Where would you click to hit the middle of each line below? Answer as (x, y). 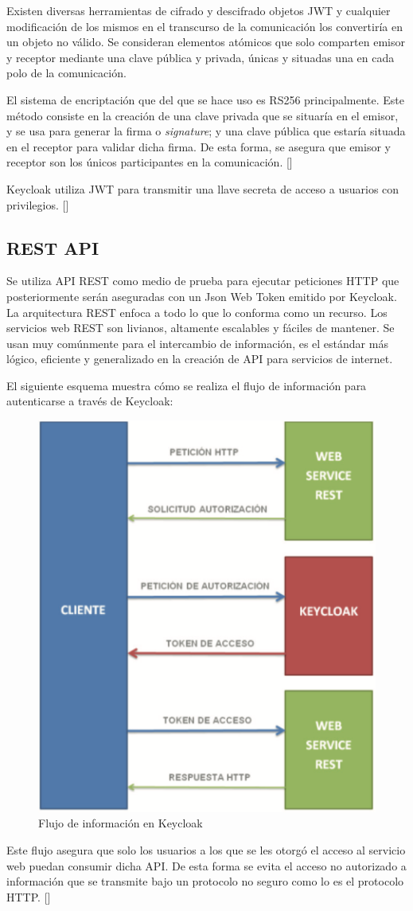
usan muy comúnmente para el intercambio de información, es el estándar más (197, 343)
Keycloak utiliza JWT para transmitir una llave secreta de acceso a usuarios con (203, 188)
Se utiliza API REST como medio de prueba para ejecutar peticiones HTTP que (203, 281)
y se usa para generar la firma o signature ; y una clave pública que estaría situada (206, 131)
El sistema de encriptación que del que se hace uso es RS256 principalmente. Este (206, 99)
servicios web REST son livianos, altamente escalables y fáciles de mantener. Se (201, 328)
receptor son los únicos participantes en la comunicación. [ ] (150, 162)
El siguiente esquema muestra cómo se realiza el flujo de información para (187, 385)
